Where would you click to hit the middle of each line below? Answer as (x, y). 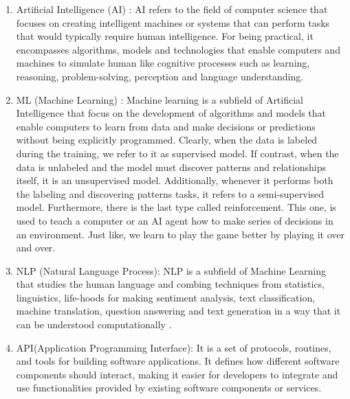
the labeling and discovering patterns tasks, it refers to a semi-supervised (170, 193)
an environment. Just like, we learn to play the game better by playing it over (180, 234)
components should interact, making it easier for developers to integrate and (177, 374)
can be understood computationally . (94, 324)
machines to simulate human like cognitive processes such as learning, (163, 63)
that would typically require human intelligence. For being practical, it (165, 36)
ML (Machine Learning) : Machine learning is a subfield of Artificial (160, 99)
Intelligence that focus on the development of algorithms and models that (171, 113)
